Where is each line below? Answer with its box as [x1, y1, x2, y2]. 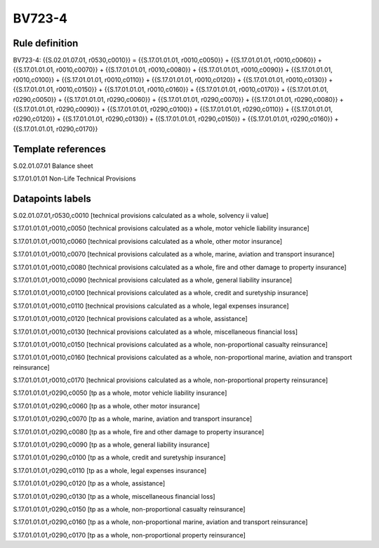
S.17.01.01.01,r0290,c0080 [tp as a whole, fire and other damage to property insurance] [13, 427, 265, 436]
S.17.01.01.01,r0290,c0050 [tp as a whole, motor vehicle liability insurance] [13, 389, 227, 397]
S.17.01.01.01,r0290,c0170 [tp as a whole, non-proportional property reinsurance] [13, 530, 246, 539]
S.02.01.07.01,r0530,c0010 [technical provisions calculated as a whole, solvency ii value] [13, 211, 269, 219]
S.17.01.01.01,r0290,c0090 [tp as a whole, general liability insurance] [13, 441, 210, 449]
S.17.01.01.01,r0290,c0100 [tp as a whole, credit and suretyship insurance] [13, 453, 226, 462]
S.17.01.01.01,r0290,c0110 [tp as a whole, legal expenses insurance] [13, 466, 207, 474]
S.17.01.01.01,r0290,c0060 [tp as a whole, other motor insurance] [13, 401, 200, 410]
